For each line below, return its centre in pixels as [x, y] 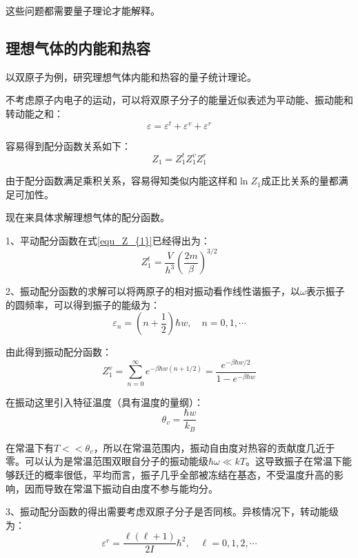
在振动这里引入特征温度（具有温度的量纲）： [105, 402]
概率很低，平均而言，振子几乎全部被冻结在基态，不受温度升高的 [189, 475]
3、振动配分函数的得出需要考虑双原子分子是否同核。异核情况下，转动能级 [172, 511]
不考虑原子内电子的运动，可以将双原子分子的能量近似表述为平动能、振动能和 [179, 100]
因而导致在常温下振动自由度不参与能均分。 [121, 488]
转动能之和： [34, 113]
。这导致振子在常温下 [294, 461]
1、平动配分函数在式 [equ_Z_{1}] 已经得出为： [108, 240]
